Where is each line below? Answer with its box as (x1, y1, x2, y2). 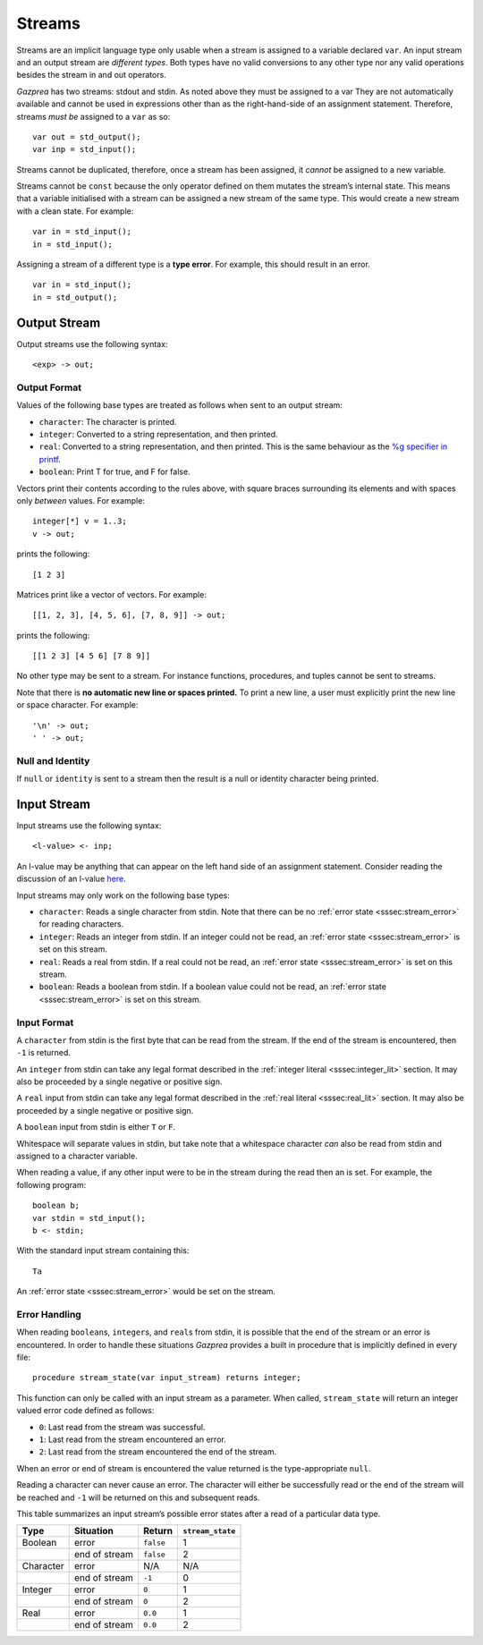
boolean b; (32, 1200, 80, 1211)
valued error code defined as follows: (16, 1405, 155, 1416)
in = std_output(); (32, 292, 118, 302)
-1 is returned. (16, 1047, 72, 1058)
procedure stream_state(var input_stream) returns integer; (32, 1373, 301, 1383)
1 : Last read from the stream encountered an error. (38, 1434, 227, 1445)
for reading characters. (38, 919, 124, 929)
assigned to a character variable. (16, 1150, 138, 1162)
